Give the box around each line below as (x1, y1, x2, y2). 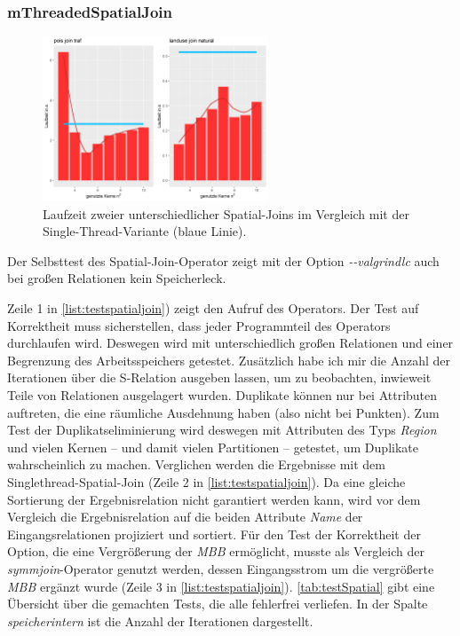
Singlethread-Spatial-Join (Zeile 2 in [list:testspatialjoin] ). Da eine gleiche (7, 472, 406, 491)
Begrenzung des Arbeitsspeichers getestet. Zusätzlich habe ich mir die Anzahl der (7, 350, 450, 369)
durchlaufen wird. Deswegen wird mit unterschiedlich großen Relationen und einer (7, 334, 454, 352)
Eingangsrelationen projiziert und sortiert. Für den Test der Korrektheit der (7, 524, 421, 543)
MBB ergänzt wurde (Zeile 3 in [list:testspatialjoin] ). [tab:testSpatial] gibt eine (7, 577, 435, 595)
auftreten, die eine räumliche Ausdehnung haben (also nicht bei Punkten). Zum (7, 403, 440, 421)
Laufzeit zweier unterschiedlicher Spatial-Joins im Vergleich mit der (43, 204, 409, 223)
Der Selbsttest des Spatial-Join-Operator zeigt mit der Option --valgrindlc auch (7, 251, 440, 270)
